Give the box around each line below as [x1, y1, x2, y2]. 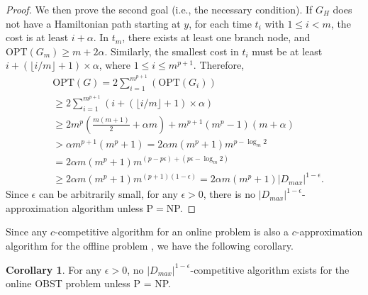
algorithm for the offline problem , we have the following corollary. [6, 238, 294, 253]
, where [99, 57, 131, 72]
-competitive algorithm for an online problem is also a [55, 224, 289, 239]
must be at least [252, 43, 323, 58]
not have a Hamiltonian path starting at [6, 16, 181, 30]
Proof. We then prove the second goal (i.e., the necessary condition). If [6, 2, 313, 16]
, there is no [203, 187, 256, 201]
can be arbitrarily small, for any [38, 187, 178, 201]
